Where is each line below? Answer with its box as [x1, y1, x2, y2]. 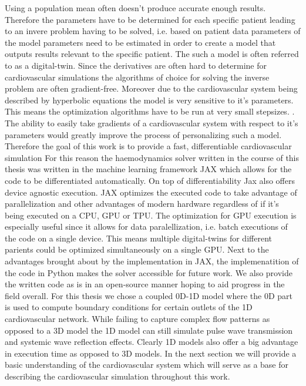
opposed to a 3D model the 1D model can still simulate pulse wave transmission [5, 324, 293, 336]
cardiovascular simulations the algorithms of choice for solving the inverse [5, 71, 270, 83]
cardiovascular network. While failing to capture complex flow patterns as [5, 313, 270, 325]
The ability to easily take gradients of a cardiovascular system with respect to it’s [5, 116, 298, 129]
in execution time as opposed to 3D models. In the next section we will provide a [5, 347, 297, 359]
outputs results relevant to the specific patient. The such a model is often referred [5, 48, 299, 60]
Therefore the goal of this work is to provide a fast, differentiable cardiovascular [5, 140, 292, 152]
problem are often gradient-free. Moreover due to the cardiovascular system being [5, 82, 298, 95]
